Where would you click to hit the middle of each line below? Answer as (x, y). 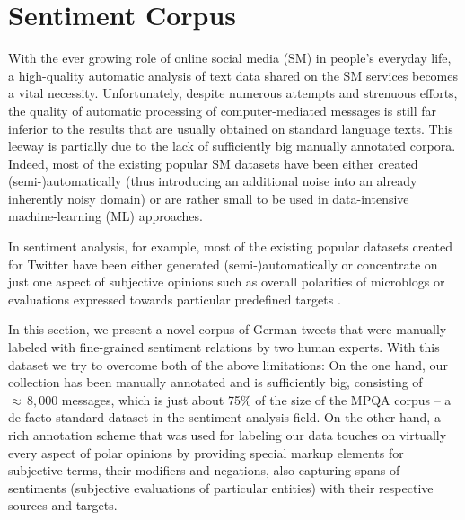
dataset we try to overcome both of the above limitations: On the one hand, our (228, 364)
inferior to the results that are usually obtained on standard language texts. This (231, 128)
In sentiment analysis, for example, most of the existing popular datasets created (230, 247)
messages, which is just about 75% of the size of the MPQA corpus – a (256, 399)
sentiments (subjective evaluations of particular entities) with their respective (221, 487)
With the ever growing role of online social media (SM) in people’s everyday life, (230, 58)
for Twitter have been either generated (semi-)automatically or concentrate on (223, 264)
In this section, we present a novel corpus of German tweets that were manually (228, 329)
